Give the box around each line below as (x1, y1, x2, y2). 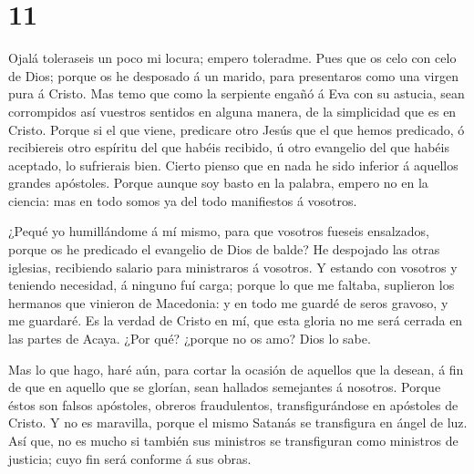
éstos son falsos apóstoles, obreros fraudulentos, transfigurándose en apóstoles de (8, 395, 459, 414)
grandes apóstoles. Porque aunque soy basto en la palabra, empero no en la (8, 173, 428, 192)
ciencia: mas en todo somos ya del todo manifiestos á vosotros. (8, 191, 357, 210)
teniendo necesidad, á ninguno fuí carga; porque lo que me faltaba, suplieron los (8, 275, 455, 294)
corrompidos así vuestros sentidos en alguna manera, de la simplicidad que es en (8, 101, 457, 120)
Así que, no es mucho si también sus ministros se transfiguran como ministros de (8, 431, 459, 449)
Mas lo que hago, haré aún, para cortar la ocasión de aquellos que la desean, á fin (8, 359, 464, 378)
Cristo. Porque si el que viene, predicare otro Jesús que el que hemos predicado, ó (8, 119, 465, 139)
